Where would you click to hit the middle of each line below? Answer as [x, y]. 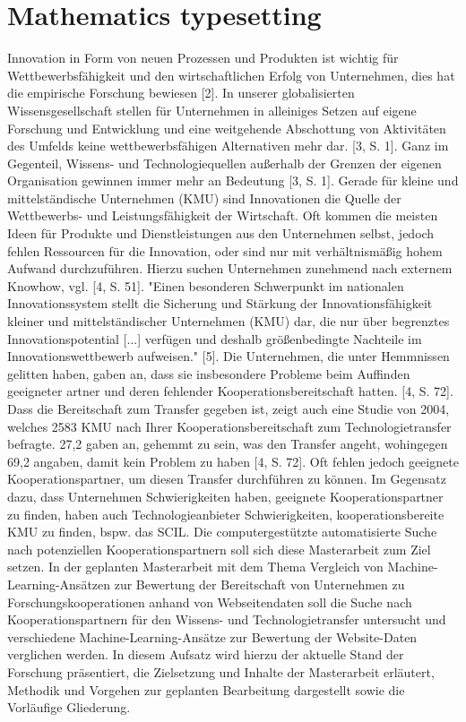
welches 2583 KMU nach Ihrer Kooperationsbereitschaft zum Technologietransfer [229, 426]
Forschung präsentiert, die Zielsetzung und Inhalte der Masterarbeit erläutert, [221, 671]
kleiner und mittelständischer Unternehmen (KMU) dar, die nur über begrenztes [229, 321]
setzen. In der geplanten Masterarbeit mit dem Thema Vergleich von [195, 567]
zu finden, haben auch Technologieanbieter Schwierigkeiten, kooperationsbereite [226, 514]
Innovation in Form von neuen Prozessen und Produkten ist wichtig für [203, 58]
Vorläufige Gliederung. [69, 707]
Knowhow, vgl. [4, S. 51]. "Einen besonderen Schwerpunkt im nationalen [206, 285]
